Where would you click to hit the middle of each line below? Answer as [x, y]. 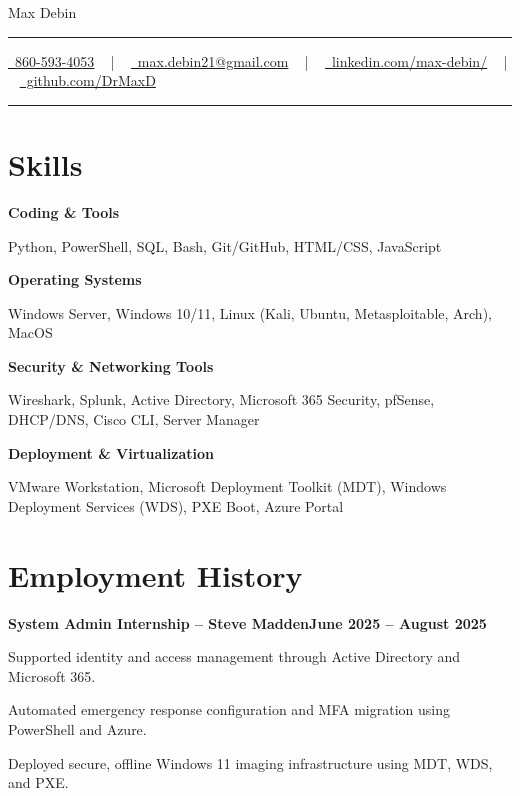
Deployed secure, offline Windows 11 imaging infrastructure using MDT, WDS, [250, 762]
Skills [45, 163]
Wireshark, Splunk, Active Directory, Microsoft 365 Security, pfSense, [221, 399]
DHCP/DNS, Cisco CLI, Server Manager [134, 419]
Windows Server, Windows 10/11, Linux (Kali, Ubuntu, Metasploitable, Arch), [250, 312]
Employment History [155, 574]
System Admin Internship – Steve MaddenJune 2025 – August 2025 [247, 622]
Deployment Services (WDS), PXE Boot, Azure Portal [176, 505]
